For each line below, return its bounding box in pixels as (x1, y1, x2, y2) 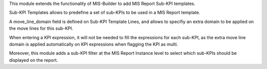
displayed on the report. (9, 57, 58, 63)
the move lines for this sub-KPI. (9, 25, 74, 31)
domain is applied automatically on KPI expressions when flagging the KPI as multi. (9, 41, 178, 47)
